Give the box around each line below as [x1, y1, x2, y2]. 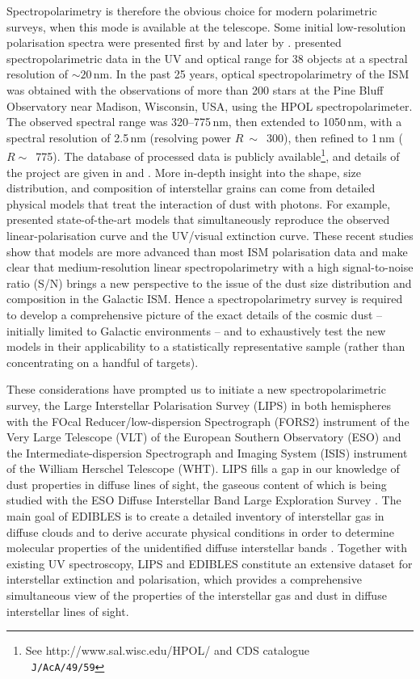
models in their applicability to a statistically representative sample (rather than [6, 338, 405, 355]
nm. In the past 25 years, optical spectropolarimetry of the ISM [93, 65, 409, 82]
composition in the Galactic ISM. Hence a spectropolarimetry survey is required [6, 290, 403, 307]
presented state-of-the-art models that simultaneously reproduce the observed [6, 211, 390, 228]
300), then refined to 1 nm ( [267, 129, 403, 145]
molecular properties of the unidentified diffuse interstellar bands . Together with [6, 539, 408, 556]
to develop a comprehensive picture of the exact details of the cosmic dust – [6, 306, 383, 323]
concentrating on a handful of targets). [6, 353, 199, 370]
